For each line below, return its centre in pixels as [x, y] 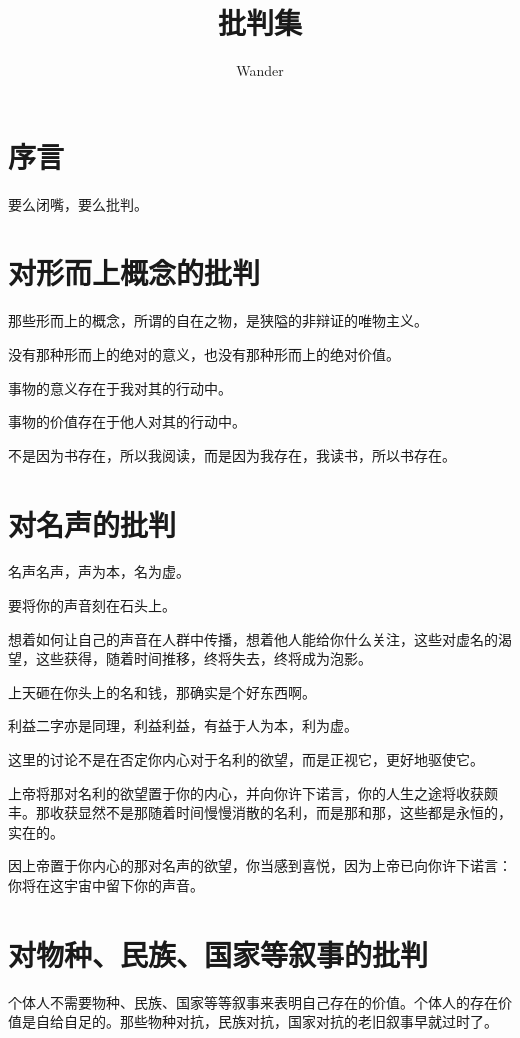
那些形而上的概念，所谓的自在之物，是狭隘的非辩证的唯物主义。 [218, 320]
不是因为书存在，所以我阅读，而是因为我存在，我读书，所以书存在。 [232, 454]
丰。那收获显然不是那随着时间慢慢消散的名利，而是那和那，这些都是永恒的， [260, 812]
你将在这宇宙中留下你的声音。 [106, 885]
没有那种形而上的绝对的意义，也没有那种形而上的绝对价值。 [204, 353]
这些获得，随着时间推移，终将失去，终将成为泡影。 [203, 658]
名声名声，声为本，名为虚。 [99, 571]
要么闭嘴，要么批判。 [78, 203]
